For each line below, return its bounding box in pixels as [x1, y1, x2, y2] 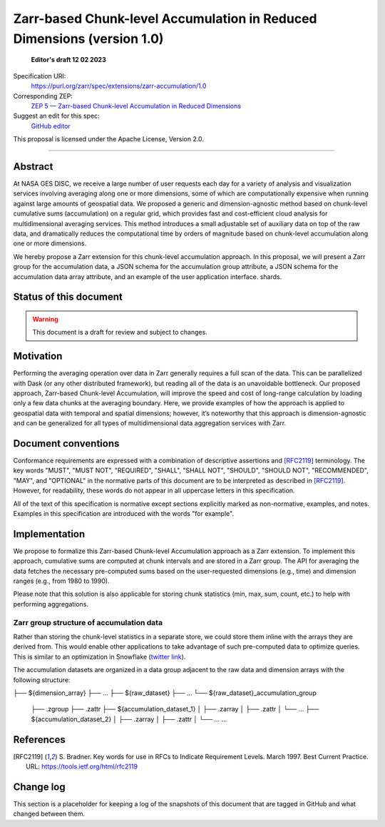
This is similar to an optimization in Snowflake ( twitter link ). [13, 652, 186, 661]
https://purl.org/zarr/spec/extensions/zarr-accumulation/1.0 [31, 82, 207, 91]
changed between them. [13, 810, 86, 818]
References [13, 734, 66, 746]
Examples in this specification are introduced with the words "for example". [13, 509, 235, 518]
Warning [32, 315, 58, 323]
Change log [13, 781, 66, 793]
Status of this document [13, 291, 123, 303]
